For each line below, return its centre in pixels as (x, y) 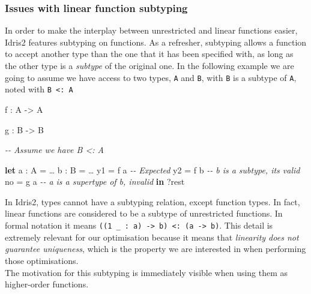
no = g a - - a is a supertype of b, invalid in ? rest (95, 181)
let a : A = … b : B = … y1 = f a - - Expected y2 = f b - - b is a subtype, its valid (152, 169)
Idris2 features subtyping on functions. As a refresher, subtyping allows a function (156, 42)
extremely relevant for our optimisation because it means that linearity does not (152, 237)
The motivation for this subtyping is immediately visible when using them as (146, 272)
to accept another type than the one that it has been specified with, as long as (149, 54)
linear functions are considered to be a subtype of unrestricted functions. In (144, 213)
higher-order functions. (47, 284)
